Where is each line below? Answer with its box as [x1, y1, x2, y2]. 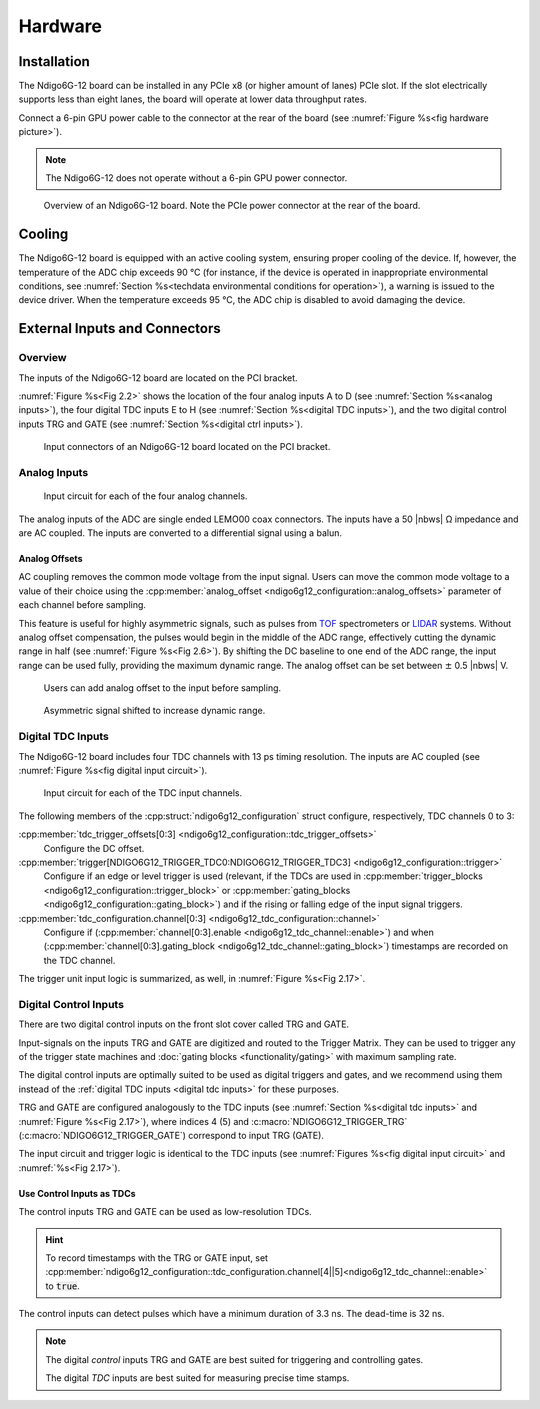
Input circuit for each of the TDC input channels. [43, 787, 243, 799]
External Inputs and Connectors [18, 320, 221, 337]
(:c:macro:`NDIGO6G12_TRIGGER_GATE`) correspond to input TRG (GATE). [18, 1129, 325, 1141]
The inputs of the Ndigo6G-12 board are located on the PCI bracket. [18, 371, 299, 384]
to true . [45, 1280, 80, 1292]
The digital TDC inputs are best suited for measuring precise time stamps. [45, 1372, 350, 1384]
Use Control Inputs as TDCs [18, 1187, 136, 1199]
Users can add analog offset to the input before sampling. [43, 682, 282, 694]
